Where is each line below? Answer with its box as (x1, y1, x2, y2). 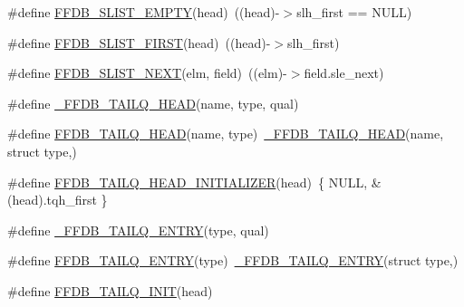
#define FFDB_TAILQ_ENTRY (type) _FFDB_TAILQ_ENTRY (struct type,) (7, 251, 459, 270)
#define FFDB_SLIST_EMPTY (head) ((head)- (7, 3, 280, 21)
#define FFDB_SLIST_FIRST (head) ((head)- (7, 33, 271, 52)
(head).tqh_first (7, 190, 97, 209)
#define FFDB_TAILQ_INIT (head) (7, 281, 213, 300)
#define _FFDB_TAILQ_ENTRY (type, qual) (7, 220, 269, 239)
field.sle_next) (304, 63, 384, 82)
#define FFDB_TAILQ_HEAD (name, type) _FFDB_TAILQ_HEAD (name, (7, 124, 444, 143)
